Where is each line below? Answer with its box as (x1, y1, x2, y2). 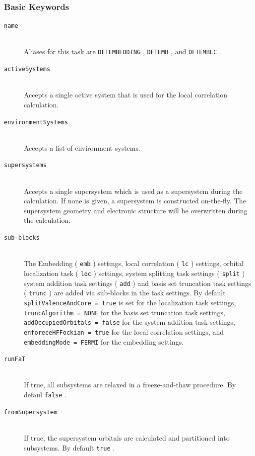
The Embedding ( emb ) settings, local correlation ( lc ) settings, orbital (24, 258, 244, 269)
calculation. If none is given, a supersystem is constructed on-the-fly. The (24, 195, 246, 206)
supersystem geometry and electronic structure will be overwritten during (24, 205, 248, 215)
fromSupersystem (4, 408, 58, 416)
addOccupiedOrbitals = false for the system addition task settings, (24, 317, 235, 327)
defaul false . (24, 389, 66, 400)
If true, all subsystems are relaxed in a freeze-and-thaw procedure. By (24, 379, 236, 390)
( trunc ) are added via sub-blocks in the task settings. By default (24, 287, 226, 298)
